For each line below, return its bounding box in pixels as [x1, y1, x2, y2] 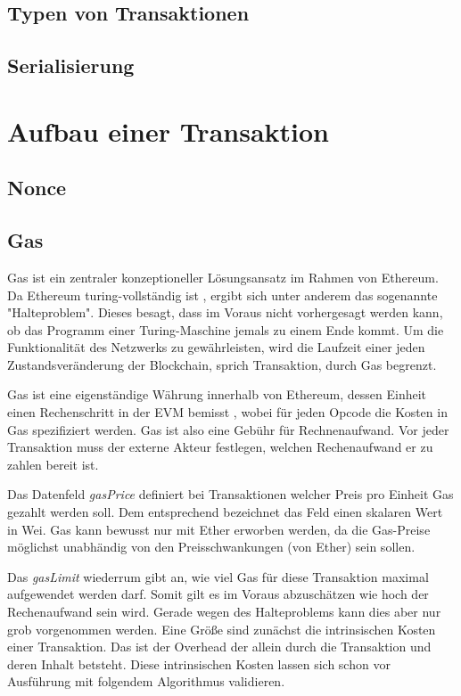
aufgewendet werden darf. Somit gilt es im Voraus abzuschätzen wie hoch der [7, 585, 429, 603]
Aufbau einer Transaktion [7, 112, 329, 149]
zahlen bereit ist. [7, 454, 99, 473]
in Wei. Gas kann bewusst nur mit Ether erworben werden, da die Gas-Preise [7, 520, 431, 538]
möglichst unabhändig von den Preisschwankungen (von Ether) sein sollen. [7, 537, 416, 556]
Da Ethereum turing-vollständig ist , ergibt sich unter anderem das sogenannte [7, 285, 438, 304]
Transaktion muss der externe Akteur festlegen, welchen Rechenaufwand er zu [7, 438, 433, 456]
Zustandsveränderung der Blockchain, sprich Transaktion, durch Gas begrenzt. [7, 355, 437, 373]
